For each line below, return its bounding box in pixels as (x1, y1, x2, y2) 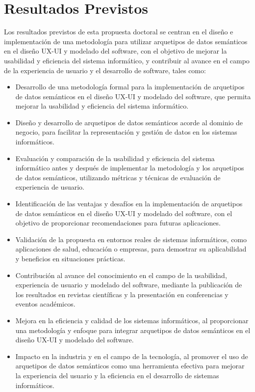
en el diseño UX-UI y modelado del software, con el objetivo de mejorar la (4, 46, 227, 56)
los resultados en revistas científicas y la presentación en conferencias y (15, 289, 229, 299)
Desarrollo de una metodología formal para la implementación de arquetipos (15, 82, 245, 92)
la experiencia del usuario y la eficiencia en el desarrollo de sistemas (15, 370, 219, 380)
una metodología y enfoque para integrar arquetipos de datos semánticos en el (15, 325, 251, 335)
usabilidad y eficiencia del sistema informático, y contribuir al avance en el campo (4, 55, 250, 65)
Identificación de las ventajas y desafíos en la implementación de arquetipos (15, 198, 243, 209)
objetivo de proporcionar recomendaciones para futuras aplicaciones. (15, 218, 221, 228)
